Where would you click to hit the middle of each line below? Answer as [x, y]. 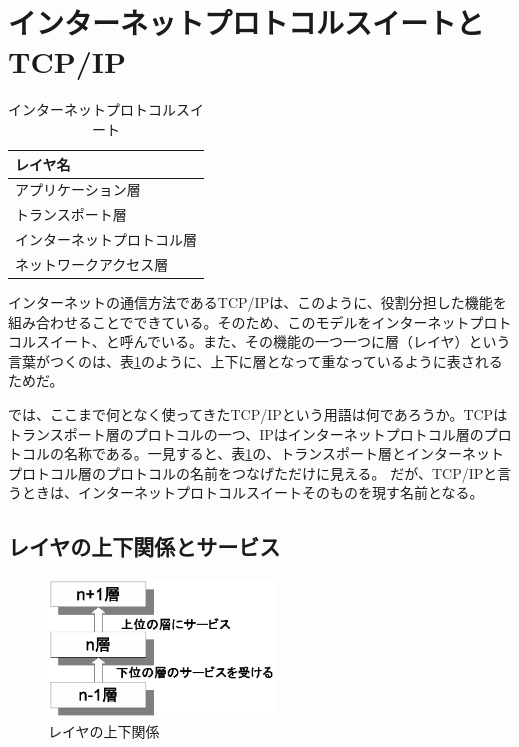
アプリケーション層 [78, 189]
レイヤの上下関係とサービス [144, 546]
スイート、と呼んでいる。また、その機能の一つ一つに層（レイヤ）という [273, 341]
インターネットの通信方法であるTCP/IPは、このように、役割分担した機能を [257, 301]
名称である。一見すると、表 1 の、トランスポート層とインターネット [284, 453]
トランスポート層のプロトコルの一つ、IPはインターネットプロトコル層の [246, 433]
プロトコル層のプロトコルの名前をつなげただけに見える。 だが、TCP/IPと [253, 472]
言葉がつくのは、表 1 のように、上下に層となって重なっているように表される [255, 360]
